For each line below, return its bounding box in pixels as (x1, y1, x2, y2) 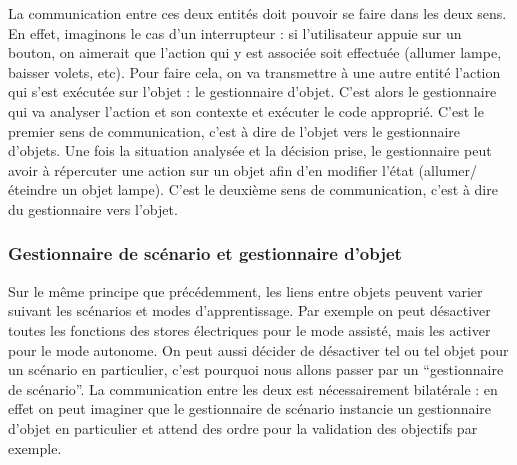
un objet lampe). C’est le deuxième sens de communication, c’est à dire (61, 179, 498, 200)
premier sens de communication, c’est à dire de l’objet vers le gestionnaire (8, 120, 461, 141)
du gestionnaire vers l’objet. (8, 198, 178, 219)
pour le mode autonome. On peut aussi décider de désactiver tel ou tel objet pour (8, 339, 509, 360)
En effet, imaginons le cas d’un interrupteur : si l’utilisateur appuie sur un (8, 22, 462, 43)
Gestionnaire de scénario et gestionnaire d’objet (8, 241, 402, 266)
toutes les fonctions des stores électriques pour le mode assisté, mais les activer (8, 319, 491, 340)
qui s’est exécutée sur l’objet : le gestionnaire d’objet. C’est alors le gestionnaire (8, 81, 497, 102)
